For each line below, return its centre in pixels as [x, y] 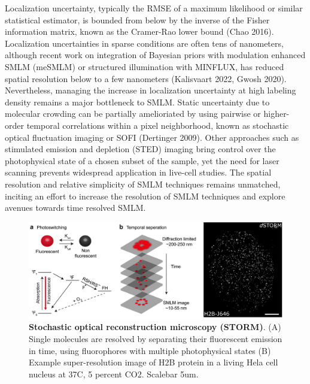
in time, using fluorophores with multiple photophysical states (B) [150, 350]
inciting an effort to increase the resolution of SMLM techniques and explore [145, 196]
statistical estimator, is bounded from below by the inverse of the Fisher [137, 19]
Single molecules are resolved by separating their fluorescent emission [156, 338]
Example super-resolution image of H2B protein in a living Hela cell [154, 362]
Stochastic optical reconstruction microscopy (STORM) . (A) [155, 327]
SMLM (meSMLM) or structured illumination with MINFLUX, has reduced [145, 66]
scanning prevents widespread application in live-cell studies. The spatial [138, 172]
